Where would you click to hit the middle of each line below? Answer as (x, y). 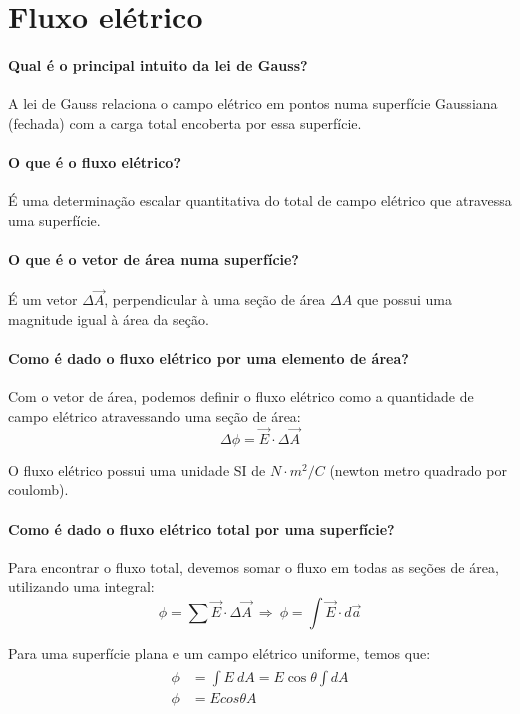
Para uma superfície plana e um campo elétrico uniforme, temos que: (219, 652)
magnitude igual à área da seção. (108, 318)
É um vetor (43, 299)
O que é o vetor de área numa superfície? (153, 258)
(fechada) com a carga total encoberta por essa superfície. (185, 122)
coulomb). (38, 489)
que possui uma (404, 299)
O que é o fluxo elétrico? (94, 161)
